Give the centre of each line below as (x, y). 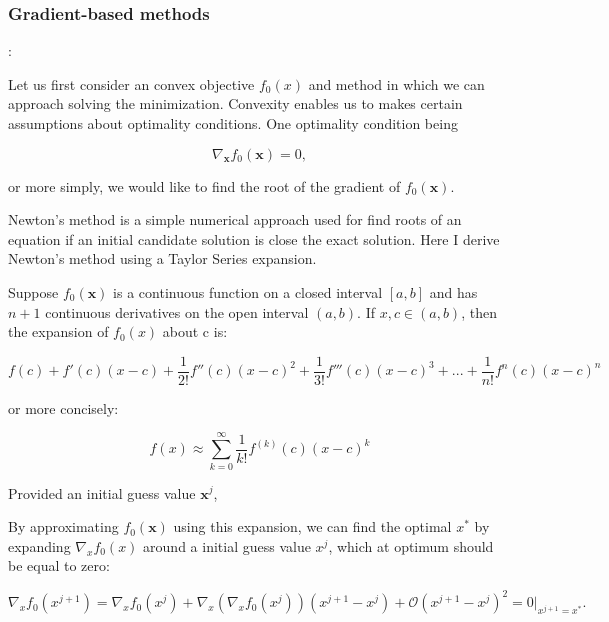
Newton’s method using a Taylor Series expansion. (162, 258)
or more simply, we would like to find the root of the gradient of (204, 185)
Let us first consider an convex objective (131, 83)
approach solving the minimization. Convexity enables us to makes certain (235, 103)
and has (453, 291)
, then (479, 311)
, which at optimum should (411, 545)
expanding (39, 545)
